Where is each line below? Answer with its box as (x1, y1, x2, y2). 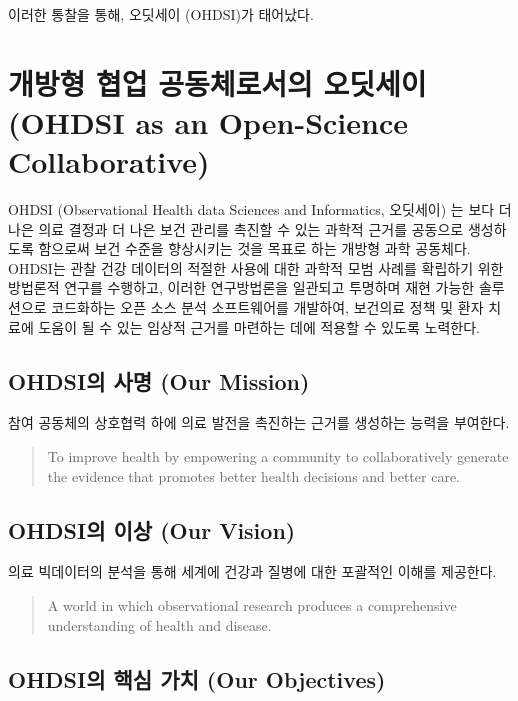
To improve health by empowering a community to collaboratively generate (47, 446, 509, 467)
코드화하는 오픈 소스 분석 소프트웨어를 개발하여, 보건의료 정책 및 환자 (51, 297, 484, 318)
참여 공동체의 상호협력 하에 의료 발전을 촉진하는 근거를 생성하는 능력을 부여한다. (8, 412, 510, 433)
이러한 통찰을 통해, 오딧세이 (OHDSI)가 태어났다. (8, 4, 314, 24)
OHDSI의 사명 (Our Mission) (8, 365, 310, 396)
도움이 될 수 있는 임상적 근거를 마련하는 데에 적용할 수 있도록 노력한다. (38, 316, 480, 337)
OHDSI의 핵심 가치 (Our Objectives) (8, 663, 386, 694)
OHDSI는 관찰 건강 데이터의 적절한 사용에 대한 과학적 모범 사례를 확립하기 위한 (8, 257, 504, 278)
